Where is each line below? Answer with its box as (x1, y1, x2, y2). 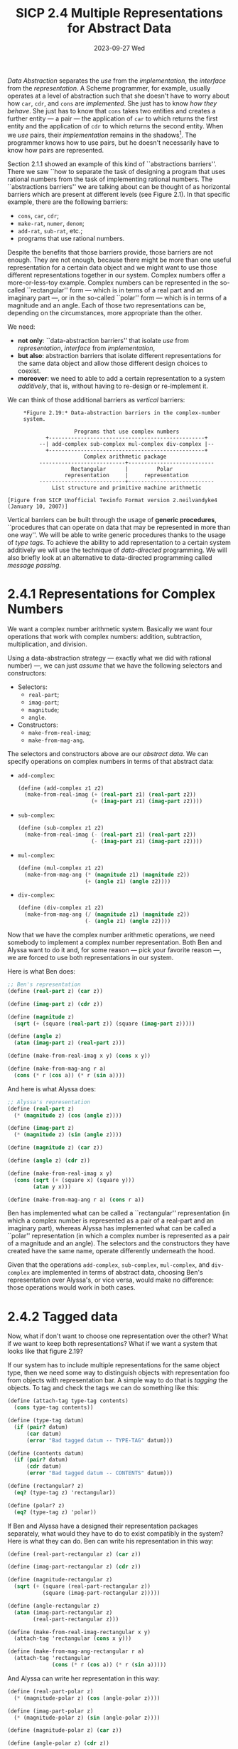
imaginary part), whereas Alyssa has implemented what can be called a (7, 1224, 217, 1233)
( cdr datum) (26, 1463, 62, 1470)
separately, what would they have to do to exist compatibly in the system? (7, 1529, 224, 1538)
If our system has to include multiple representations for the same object (7, 1361, 220, 1370)
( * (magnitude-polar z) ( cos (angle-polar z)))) (13, 1694, 161, 1702)
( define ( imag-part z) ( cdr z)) (7, 1000, 103, 1007)
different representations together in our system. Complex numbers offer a (7, 270, 226, 279)
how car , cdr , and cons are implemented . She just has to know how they (7, 98, 217, 108)
